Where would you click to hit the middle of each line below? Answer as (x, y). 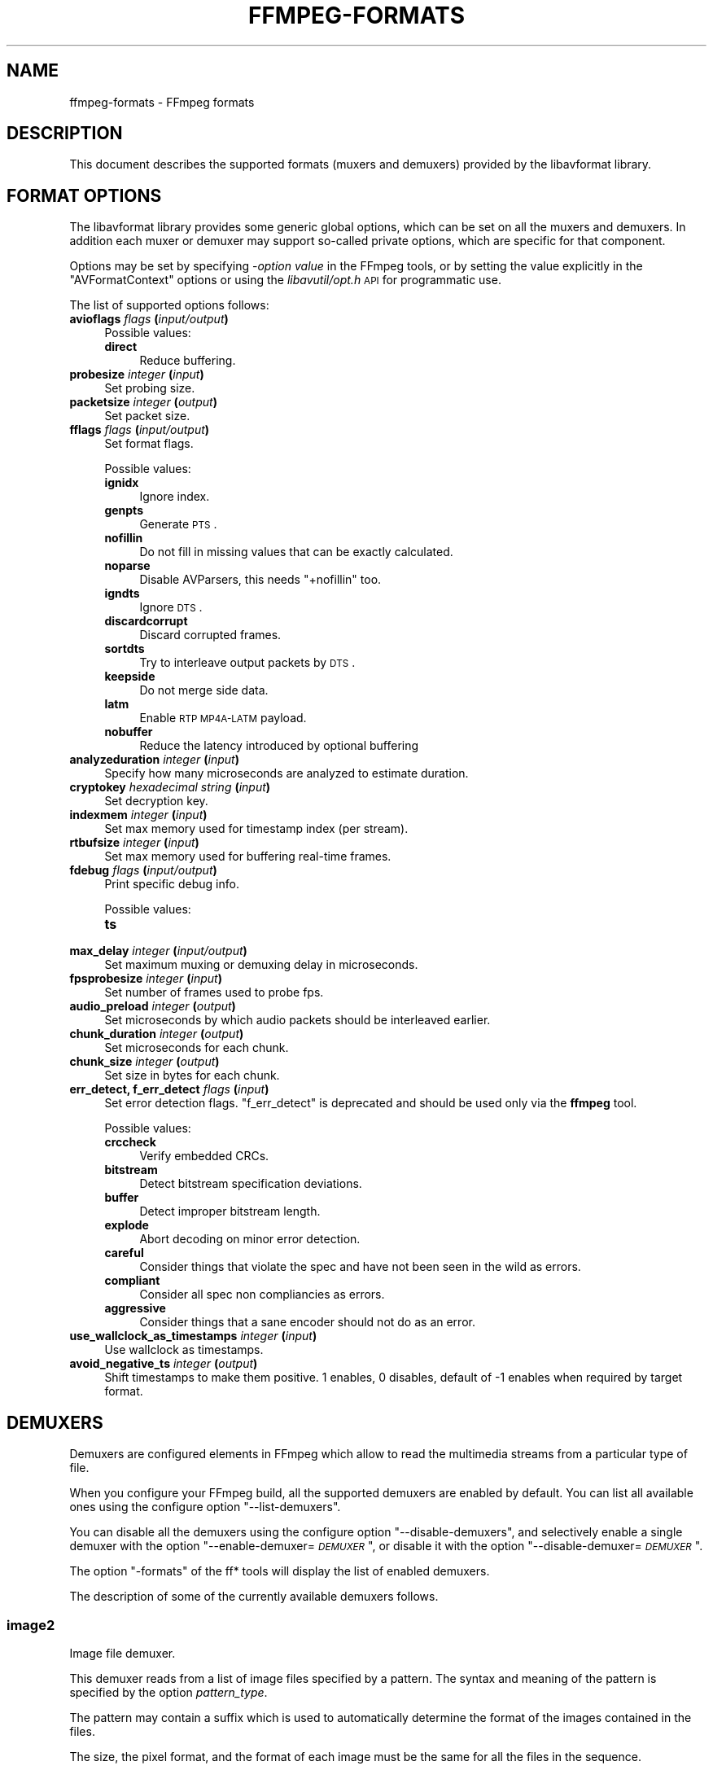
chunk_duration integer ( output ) (157, 1034)
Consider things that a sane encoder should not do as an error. (307, 1322)
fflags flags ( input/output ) (140, 430)
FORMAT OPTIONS (84, 195)
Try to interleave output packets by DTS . (247, 663)
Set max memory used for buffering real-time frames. (248, 857)
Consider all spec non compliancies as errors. (262, 1295)
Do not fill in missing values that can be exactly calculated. (296, 552)
